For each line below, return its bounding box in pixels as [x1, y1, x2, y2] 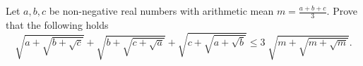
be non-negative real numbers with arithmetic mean [49, 4, 274, 18]
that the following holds [6, 17, 109, 32]
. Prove [326, 4, 357, 18]
